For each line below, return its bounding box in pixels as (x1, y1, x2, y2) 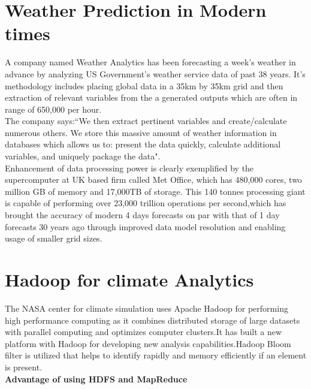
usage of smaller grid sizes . (5, 232, 102, 245)
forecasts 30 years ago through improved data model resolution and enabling (5, 220, 286, 233)
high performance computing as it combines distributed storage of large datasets (5, 313, 300, 326)
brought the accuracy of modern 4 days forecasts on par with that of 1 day (5, 209, 280, 221)
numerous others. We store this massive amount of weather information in (5, 126, 277, 138)
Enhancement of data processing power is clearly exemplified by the (5, 161, 254, 174)
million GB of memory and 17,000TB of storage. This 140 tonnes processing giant (5, 185, 306, 197)
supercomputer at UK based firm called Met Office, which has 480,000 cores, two (5, 173, 302, 186)
